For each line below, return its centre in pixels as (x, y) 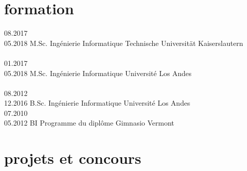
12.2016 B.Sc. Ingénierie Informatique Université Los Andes (97, 103)
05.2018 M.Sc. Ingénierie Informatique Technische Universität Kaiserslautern (124, 43)
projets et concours (73, 158)
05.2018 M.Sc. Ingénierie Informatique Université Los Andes (98, 73)
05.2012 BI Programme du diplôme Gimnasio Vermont (89, 123)
